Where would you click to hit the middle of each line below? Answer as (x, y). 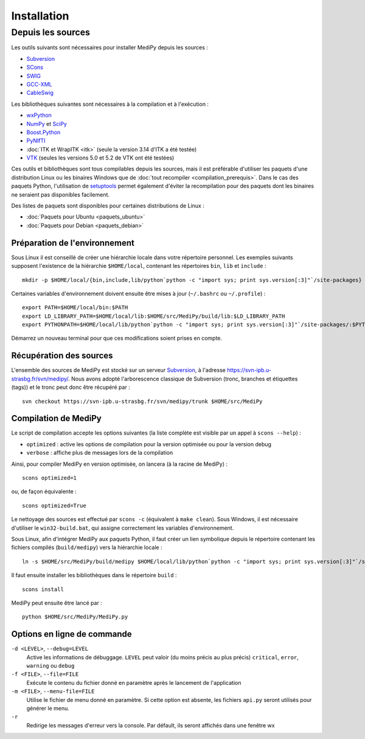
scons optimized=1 (50, 478)
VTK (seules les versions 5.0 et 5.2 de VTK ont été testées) (100, 158)
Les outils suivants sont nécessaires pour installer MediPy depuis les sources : (109, 47)
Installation (40, 16)
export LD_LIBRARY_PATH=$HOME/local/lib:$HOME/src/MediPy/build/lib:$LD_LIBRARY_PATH (154, 316)
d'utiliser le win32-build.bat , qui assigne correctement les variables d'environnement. (123, 528)
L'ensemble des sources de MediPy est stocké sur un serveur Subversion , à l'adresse (119, 370)
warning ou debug (50, 665)
